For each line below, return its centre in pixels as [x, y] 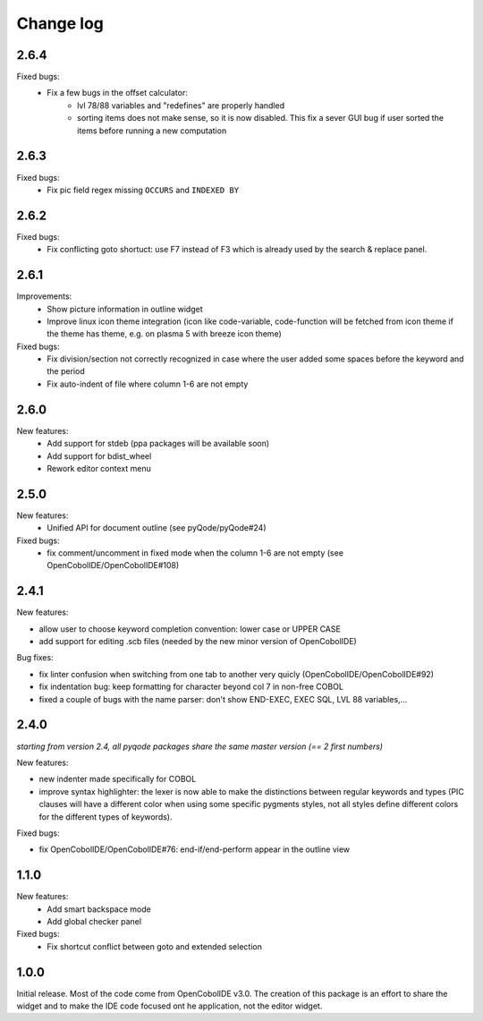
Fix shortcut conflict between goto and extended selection [155, 946]
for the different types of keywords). [106, 817]
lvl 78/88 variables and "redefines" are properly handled [181, 105]
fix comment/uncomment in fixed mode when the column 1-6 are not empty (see [195, 553]
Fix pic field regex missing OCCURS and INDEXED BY [143, 190]
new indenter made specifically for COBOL [118, 779]
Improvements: [44, 296]
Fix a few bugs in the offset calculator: [117, 93]
